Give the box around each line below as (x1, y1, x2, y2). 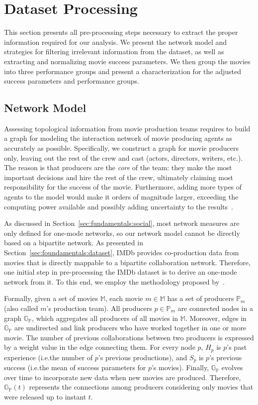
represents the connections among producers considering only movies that (29, 382, 254, 392)
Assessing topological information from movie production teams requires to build (4, 123, 251, 133)
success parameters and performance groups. (4, 76, 140, 86)
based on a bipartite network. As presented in (4, 237, 143, 248)
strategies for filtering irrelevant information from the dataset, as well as (4, 46, 224, 57)
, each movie (105, 293, 143, 304)
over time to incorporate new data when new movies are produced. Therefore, (4, 372, 241, 382)
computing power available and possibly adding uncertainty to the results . (4, 201, 233, 211)
